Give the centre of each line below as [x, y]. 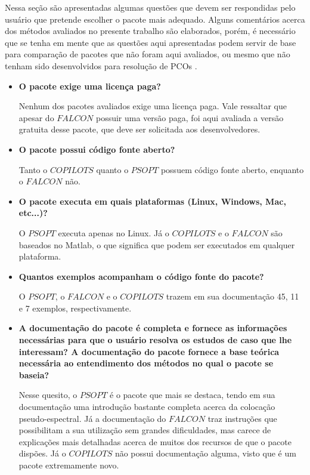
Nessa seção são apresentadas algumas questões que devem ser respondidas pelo [150, 7]
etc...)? [33, 213]
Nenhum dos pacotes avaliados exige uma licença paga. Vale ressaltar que [153, 106]
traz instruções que [242, 418]
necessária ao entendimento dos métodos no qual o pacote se [146, 363]
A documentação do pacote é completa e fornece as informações [153, 328]
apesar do [36, 117]
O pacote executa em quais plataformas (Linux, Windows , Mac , [152, 201]
